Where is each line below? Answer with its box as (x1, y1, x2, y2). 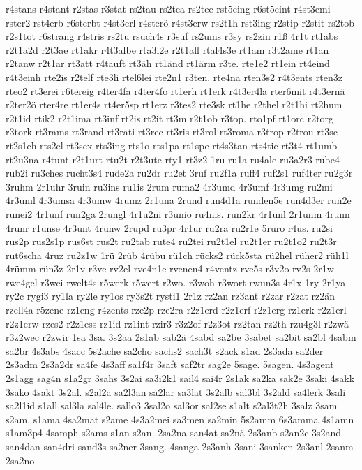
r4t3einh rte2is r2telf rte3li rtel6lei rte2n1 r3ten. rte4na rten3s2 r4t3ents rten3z (6, 69, 342, 84)
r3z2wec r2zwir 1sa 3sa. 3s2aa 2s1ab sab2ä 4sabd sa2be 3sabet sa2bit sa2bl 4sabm (6, 330, 356, 344)
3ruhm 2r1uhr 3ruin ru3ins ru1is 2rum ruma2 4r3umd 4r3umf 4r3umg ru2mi (6, 179, 333, 193)
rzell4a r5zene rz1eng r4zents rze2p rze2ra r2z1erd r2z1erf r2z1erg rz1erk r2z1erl (6, 302, 347, 317)
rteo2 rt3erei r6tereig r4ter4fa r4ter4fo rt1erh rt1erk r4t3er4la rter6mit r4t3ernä (6, 83, 345, 98)
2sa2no (6, 453, 35, 467)
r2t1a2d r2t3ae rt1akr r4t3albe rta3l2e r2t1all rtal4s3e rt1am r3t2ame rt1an (6, 42, 329, 57)
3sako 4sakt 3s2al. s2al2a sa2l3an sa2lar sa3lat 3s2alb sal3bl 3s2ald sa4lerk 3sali (6, 384, 346, 399)
